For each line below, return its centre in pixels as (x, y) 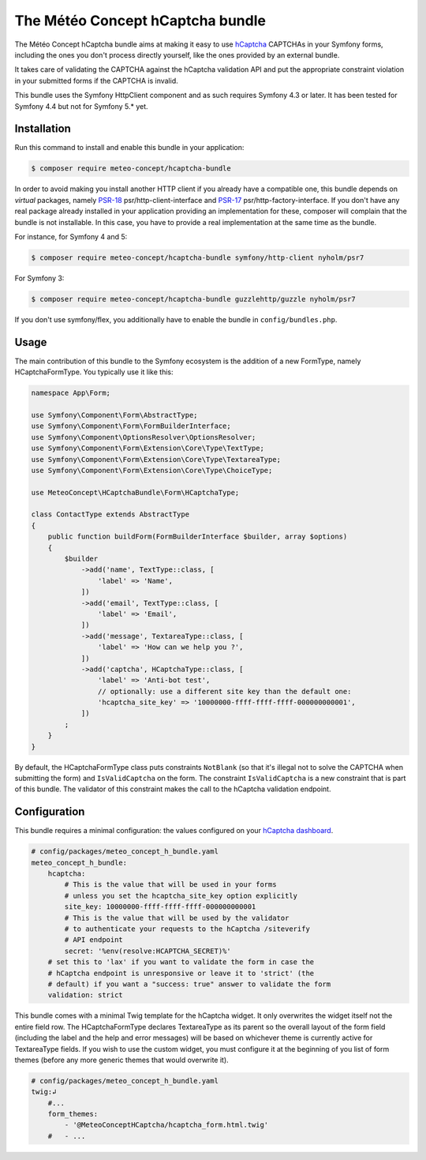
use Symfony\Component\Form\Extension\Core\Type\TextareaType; (156, 459)
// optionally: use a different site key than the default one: (224, 691)
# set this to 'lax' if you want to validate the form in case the (181, 962)
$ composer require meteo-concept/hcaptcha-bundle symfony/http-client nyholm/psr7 (198, 257)
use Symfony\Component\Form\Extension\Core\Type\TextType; (148, 449)
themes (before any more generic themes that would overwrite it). (121, 1060)
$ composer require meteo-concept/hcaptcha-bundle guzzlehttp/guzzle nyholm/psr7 (194, 299)
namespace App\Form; (71, 393)
